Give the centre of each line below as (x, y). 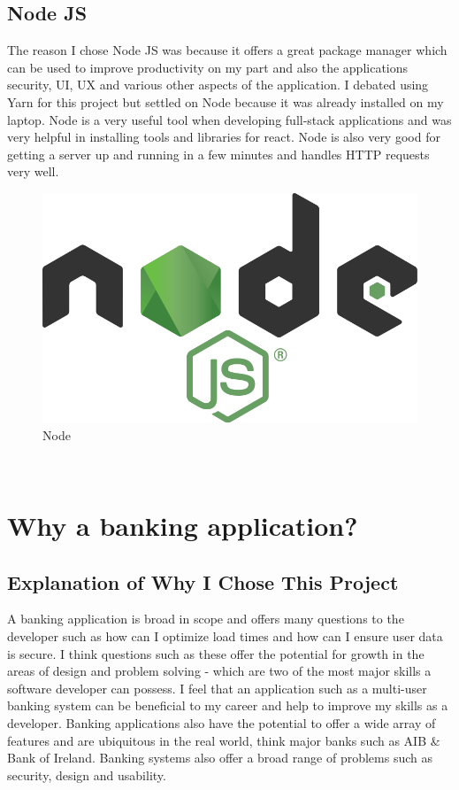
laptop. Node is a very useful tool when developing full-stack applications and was (229, 119)
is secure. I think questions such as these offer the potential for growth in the (216, 653)
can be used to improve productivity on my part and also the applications (208, 67)
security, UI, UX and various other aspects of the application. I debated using (218, 85)
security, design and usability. (87, 775)
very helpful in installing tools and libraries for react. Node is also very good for (224, 137)
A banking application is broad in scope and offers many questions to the (206, 619)
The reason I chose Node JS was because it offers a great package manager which (227, 50)
